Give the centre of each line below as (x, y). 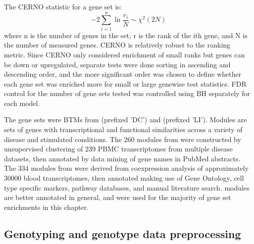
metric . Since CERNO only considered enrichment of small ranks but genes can (125, 54)
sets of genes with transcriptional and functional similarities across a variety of (123, 129)
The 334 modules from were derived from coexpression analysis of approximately (127, 168)
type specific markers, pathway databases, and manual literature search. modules (127, 187)
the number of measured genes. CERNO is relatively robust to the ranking (117, 45)
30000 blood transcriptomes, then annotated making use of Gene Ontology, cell (124, 178)
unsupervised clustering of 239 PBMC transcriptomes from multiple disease (118, 149)
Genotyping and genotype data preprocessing (123, 233)
